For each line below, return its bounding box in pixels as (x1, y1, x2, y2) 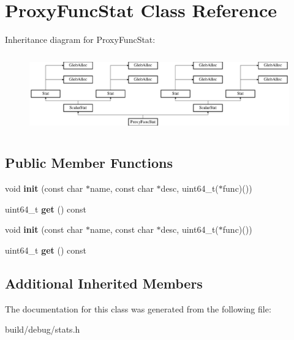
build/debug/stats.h (5, 323, 80, 336)
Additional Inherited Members (5, 273, 203, 292)
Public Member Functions (5, 153, 173, 172)
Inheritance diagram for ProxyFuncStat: (5, 33, 156, 46)
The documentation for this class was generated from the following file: (5, 302, 271, 315)
